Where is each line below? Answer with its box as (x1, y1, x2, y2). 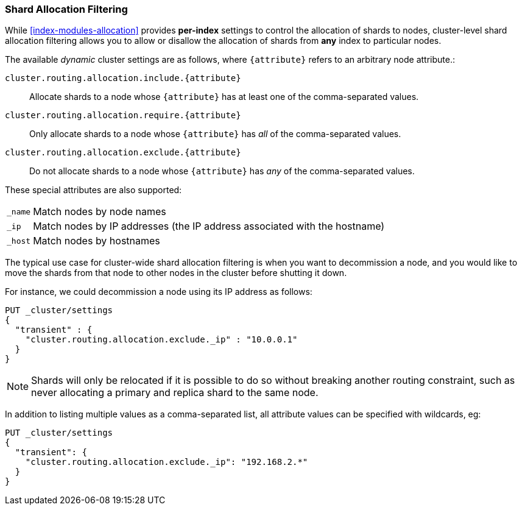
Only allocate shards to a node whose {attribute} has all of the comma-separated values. (29, 129, 401, 140)
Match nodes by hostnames (33, 235, 160, 247)
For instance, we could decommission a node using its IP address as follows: (5, 286, 312, 297)
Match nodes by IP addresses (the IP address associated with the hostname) (33, 220, 385, 233)
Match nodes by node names (33, 205, 166, 218)
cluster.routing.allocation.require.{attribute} (5, 110, 241, 121)
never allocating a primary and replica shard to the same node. (31, 386, 319, 399)
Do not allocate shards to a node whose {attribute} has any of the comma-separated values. (29, 166, 415, 177)
